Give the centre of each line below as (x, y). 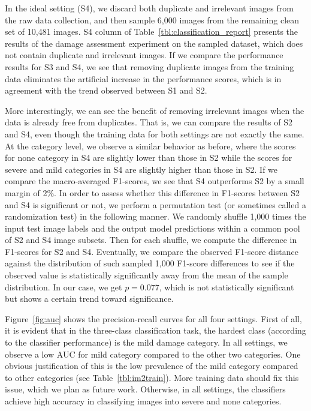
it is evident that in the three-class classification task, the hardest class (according (155, 330)
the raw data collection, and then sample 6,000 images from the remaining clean (152, 19)
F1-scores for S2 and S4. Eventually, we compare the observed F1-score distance (152, 251)
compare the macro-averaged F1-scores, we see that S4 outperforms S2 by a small (155, 181)
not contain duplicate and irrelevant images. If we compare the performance (144, 55)
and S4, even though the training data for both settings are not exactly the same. (155, 133)
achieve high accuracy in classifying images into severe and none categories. (143, 401)
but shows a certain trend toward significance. (89, 298)
